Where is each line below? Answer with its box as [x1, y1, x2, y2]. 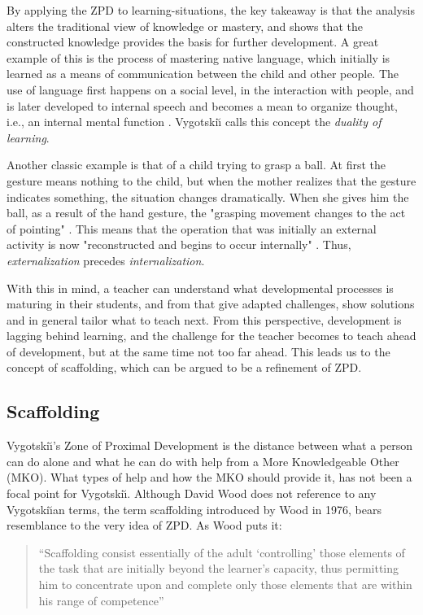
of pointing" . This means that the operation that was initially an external [7, 220, 377, 237]
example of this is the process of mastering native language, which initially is [7, 49, 390, 66]
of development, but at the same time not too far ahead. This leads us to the [7, 342, 390, 360]
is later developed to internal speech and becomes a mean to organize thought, [7, 97, 398, 114]
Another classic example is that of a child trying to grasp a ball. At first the [7, 156, 386, 173]
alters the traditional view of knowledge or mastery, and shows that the [7, 17, 363, 34]
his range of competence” [38, 591, 164, 608]
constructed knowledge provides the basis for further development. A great [7, 33, 379, 50]
